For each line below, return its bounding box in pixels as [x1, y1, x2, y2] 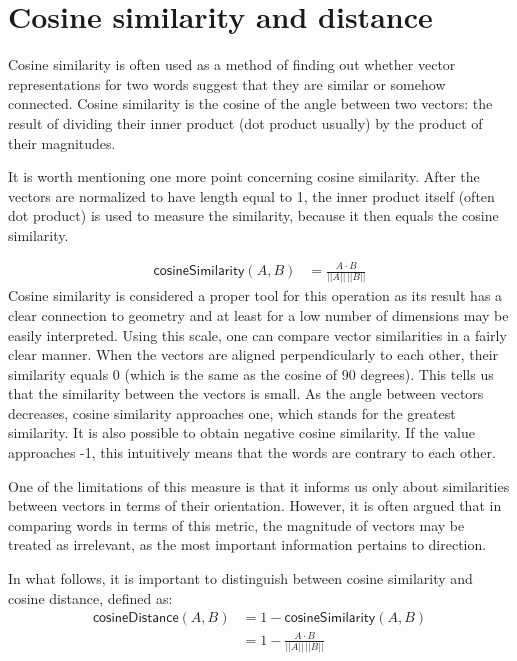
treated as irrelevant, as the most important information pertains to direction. [8, 534, 487, 555]
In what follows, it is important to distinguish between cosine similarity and [8, 568, 473, 589]
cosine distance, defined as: [8, 587, 173, 608]
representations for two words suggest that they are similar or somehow [8, 73, 446, 94]
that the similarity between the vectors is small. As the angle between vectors [8, 383, 484, 404]
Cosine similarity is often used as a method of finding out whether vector [8, 54, 456, 75]
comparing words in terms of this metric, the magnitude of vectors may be [8, 514, 465, 535]
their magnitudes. [8, 132, 116, 153]
